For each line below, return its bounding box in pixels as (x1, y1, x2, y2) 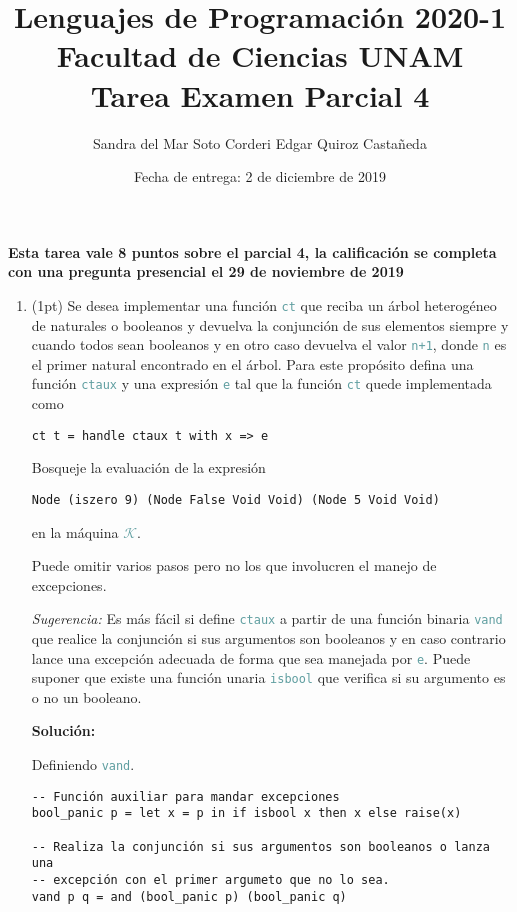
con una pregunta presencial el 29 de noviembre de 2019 (8, 261, 404, 282)
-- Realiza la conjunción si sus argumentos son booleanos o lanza (31, 839, 490, 854)
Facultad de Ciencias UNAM (56, 35, 464, 76)
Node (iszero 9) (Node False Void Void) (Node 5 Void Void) (31, 492, 440, 507)
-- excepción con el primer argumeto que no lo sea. (31, 873, 390, 887)
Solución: (31, 720, 96, 741)
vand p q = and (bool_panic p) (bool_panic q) (31, 889, 347, 904)
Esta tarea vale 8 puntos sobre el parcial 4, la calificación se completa (8, 241, 497, 262)
